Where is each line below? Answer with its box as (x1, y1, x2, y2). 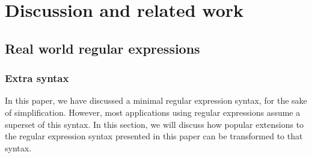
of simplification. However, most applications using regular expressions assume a (5, 106, 301, 118)
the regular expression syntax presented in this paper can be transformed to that (5, 130, 303, 142)
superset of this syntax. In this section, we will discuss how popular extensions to (5, 118, 304, 130)
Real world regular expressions (5, 39, 200, 57)
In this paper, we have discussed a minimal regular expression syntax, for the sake (5, 94, 307, 107)
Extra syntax (5, 71, 69, 86)
